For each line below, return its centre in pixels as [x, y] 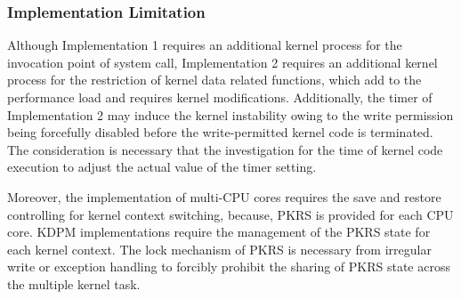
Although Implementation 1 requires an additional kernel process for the [205, 45]
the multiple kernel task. [74, 283]
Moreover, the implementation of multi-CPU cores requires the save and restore [224, 196]
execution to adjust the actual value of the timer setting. [162, 167]
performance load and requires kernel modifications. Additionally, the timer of [220, 97]
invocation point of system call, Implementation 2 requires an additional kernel [222, 62]
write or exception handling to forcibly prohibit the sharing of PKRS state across [229, 267]
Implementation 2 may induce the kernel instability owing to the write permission [230, 114]
